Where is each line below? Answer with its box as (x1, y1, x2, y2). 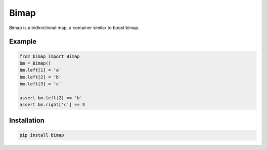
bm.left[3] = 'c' (19, 81, 62, 87)
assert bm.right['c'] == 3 (19, 102, 85, 108)
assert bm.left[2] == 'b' (19, 95, 83, 101)
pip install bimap (19, 132, 64, 138)
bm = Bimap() (19, 60, 51, 66)
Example (9, 37, 37, 46)
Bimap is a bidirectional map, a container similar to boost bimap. (9, 25, 139, 31)
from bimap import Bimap (19, 53, 80, 59)
